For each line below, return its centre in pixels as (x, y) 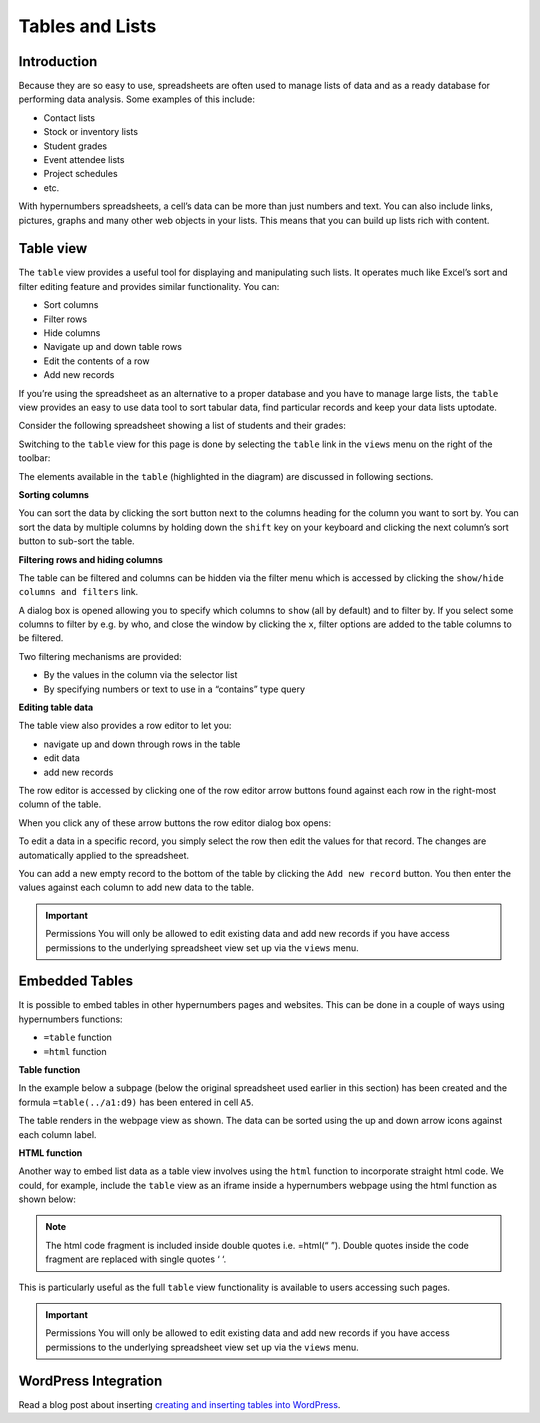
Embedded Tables (76, 981)
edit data (61, 758)
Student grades (75, 146)
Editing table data (56, 707)
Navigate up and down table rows (112, 347)
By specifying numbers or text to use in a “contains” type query (174, 689)
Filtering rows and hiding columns (91, 559)
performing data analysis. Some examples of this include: (136, 99)
